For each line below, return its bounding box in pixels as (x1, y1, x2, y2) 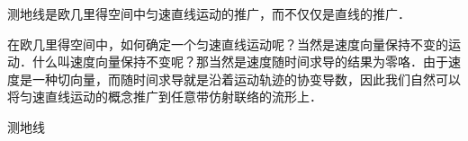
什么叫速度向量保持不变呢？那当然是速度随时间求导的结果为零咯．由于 (31, 52, 448, 71)
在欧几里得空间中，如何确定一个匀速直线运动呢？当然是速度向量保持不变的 (7, 34, 448, 53)
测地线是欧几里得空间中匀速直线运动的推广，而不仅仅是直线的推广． (7, 4, 410, 22)
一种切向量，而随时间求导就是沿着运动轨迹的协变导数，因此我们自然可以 (31, 69, 461, 88)
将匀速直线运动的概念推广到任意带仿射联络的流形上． (7, 87, 322, 106)
